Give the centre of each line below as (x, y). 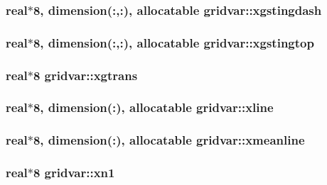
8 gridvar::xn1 (74, 173)
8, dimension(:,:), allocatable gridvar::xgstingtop (173, 42)
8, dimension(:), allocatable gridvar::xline (153, 107)
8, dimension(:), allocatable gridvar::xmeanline (169, 140)
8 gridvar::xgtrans (85, 75)
